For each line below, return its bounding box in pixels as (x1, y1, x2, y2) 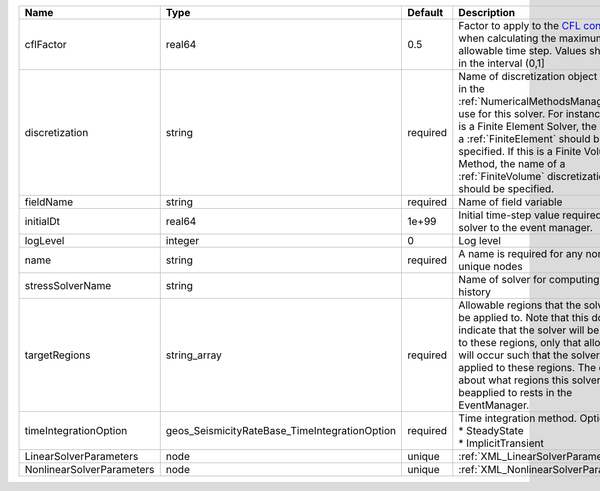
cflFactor (24, 38, 67, 51)
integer (165, 234, 200, 247)
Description (458, 6, 516, 19)
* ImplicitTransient (458, 436, 544, 450)
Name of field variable (458, 195, 563, 209)
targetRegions (24, 348, 91, 362)
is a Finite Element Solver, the (458, 120, 597, 133)
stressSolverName (24, 279, 112, 292)
